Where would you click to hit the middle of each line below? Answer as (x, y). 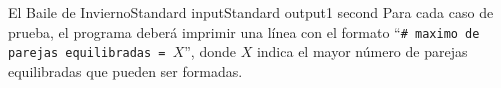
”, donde (210, 51)
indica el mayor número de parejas (362, 51)
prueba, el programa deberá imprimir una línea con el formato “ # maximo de (244, 31)
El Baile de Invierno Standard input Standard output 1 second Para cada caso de (251, 12)
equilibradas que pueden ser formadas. (125, 70)
